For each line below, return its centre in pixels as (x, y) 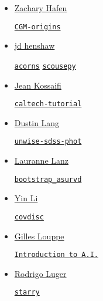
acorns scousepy (45, 66)
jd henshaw (35, 45)
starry (27, 292)
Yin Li (26, 198)
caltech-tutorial (48, 104)
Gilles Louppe (39, 236)
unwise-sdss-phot (48, 142)
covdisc (29, 217)
